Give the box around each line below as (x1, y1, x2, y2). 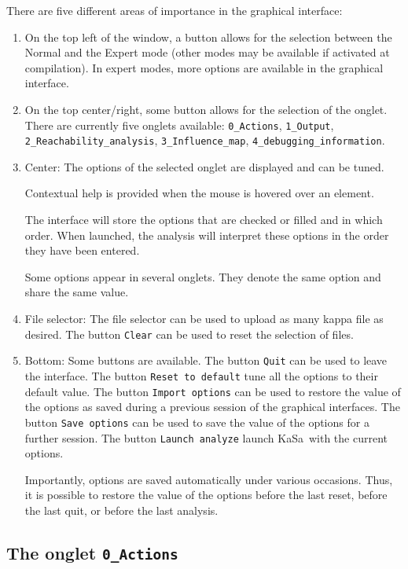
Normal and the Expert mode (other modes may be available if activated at (24, 44, 390, 61)
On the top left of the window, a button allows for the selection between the (24, 28, 392, 45)
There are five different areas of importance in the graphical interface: (6, 2, 343, 18)
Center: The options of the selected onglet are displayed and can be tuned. (24, 158, 384, 174)
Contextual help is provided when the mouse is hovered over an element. (24, 185, 374, 201)
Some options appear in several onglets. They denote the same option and (24, 268, 381, 284)
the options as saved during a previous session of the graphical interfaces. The (24, 398, 400, 415)
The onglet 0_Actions (6, 540, 178, 564)
